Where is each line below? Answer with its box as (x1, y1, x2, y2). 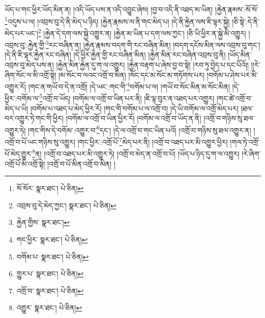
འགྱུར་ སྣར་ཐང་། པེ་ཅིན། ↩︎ (16, 302, 82, 313)
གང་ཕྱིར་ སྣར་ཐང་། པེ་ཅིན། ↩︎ (16, 234, 88, 244)
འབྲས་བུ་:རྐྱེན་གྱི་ (5, 39, 46, 50)
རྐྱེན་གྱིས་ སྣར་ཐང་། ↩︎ (16, 217, 70, 228)
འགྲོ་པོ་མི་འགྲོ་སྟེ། (5, 158, 45, 169)
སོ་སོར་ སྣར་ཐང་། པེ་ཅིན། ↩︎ (16, 183, 84, 194)
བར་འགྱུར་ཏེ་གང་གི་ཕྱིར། (5, 113, 64, 123)
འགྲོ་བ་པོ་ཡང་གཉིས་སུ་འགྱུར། (5, 136, 75, 147)
